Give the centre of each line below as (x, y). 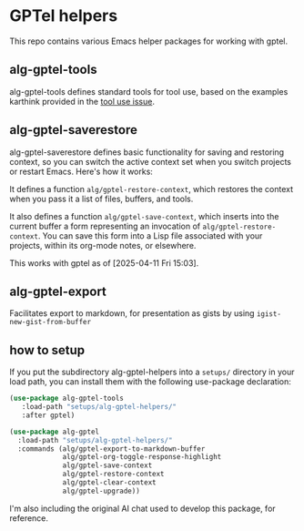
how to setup (47, 350)
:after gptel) (48, 415)
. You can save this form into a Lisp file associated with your (150, 235)
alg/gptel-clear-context (109, 483)
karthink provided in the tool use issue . (82, 101)
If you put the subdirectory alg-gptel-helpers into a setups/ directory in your (152, 372)
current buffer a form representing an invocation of (105, 226)
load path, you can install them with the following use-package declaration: (150, 382)
